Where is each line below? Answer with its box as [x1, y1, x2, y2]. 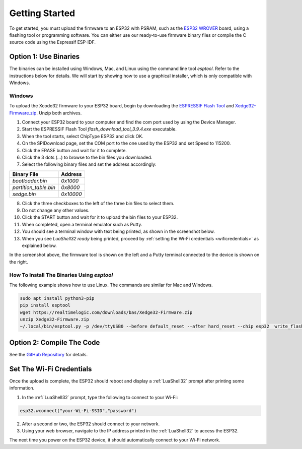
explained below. [22, 242, 57, 249]
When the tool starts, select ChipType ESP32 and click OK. [22, 133, 143, 139]
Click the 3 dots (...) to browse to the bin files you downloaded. [22, 154, 153, 160]
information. [9, 385, 35, 391]
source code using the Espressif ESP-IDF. [9, 39, 96, 45]
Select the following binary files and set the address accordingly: [22, 161, 157, 167]
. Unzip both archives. [36, 110, 82, 116]
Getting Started [9, 8, 75, 19]
